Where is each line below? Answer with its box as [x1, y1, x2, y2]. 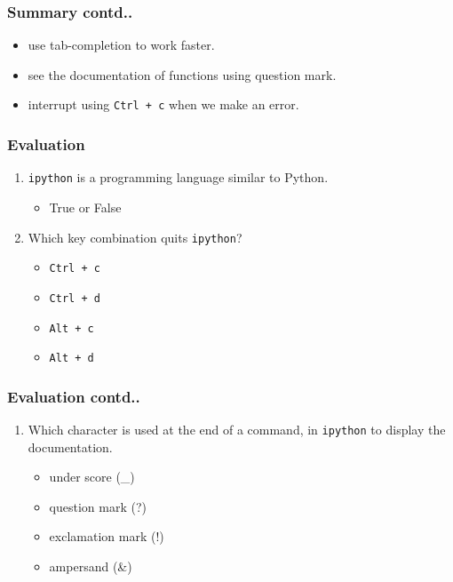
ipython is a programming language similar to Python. [28, 168, 329, 187]
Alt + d [49, 352, 94, 365]
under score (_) [49, 467, 135, 486]
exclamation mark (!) [49, 527, 164, 546]
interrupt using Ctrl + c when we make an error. [28, 95, 299, 114]
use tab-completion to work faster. [28, 36, 215, 54]
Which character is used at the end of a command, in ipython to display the [28, 420, 446, 439]
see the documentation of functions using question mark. [28, 65, 337, 84]
